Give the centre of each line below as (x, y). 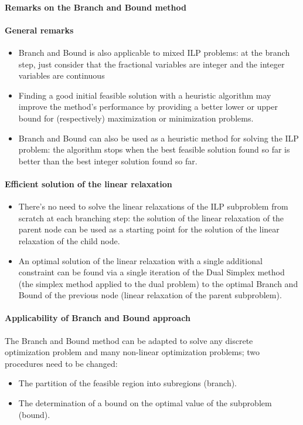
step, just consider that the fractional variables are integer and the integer (151, 64)
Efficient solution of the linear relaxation (88, 183)
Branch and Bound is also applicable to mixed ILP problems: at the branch (154, 52)
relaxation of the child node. (69, 240)
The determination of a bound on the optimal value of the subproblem (145, 403)
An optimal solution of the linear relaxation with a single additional (140, 260)
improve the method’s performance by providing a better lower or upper (148, 107)
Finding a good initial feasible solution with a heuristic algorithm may (145, 95)
